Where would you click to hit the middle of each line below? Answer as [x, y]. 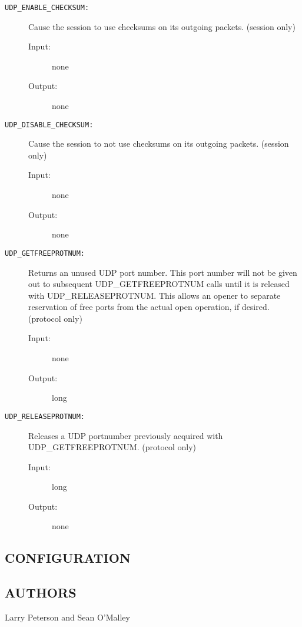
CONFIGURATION [68, 558]
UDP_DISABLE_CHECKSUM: [49, 125]
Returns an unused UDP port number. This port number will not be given [163, 272]
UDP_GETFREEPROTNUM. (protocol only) [112, 447]
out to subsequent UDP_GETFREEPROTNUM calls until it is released [159, 284]
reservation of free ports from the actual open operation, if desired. [149, 307]
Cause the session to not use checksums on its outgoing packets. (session [159, 143]
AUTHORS [41, 593]
